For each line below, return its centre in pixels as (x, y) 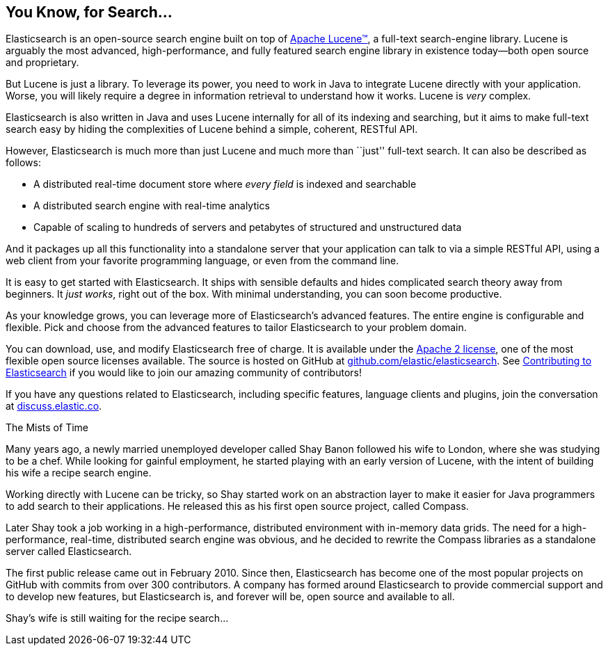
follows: (23, 163)
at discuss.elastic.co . (54, 406)
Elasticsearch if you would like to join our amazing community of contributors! (184, 373)
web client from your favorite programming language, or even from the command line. (202, 261)
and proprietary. (42, 63)
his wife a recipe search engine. (79, 473)
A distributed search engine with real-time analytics (152, 206)
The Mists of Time (47, 428)
